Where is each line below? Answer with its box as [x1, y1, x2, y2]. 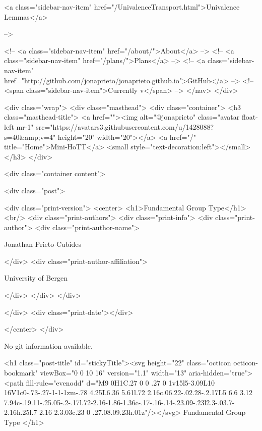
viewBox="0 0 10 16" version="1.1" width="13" [40, 367, 187, 378]
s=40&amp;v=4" [4, 131, 56, 142]
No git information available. [4, 340, 93, 351]
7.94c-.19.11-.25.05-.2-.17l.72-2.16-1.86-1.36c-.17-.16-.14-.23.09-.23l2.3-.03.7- [4, 397, 235, 407]
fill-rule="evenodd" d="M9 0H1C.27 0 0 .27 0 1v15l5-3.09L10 [26, 377, 215, 388]
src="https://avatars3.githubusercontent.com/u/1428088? [36, 121, 214, 132]
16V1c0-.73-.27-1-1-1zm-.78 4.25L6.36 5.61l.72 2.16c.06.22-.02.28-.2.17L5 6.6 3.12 [4, 387, 253, 398]
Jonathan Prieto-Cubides [4, 239, 81, 249]
